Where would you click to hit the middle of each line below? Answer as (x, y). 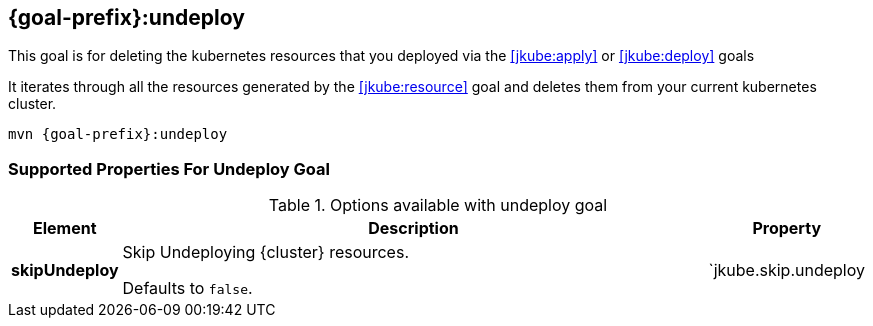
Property (787, 228)
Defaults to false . (187, 288)
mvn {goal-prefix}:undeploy (118, 134)
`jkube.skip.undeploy (786, 270)
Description (413, 228)
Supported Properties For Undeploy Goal (169, 168)
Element (64, 228)
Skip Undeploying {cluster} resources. (265, 252)
